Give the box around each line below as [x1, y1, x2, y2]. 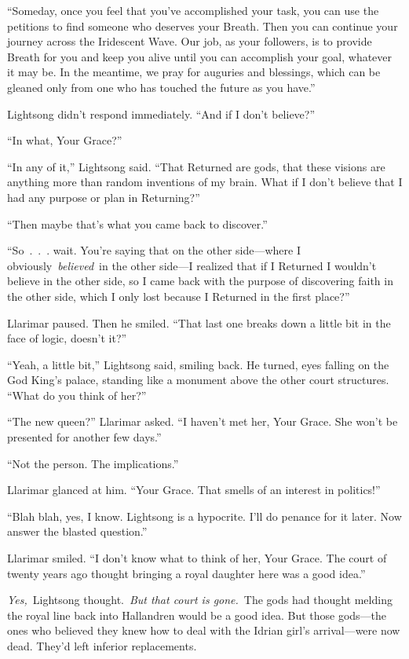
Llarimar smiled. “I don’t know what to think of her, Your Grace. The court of [7, 550, 387, 566]
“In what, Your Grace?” [7, 132, 122, 148]
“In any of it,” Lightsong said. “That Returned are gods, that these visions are [7, 158, 385, 174]
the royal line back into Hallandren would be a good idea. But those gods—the [7, 606, 387, 623]
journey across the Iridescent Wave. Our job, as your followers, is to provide [7, 33, 372, 49]
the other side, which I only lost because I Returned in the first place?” [7, 287, 350, 304]
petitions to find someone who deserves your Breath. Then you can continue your [7, 17, 398, 34]
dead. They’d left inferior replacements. [7, 638, 197, 654]
